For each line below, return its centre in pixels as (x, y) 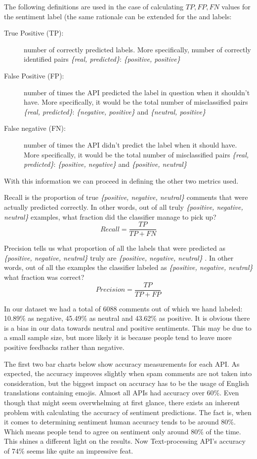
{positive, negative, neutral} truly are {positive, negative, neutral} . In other (119, 257)
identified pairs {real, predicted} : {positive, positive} (102, 59)
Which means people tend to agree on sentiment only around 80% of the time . (123, 431)
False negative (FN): (35, 128)
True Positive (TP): (34, 33)
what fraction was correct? (44, 277)
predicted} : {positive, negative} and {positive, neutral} (105, 164)
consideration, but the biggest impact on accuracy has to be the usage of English (127, 383)
